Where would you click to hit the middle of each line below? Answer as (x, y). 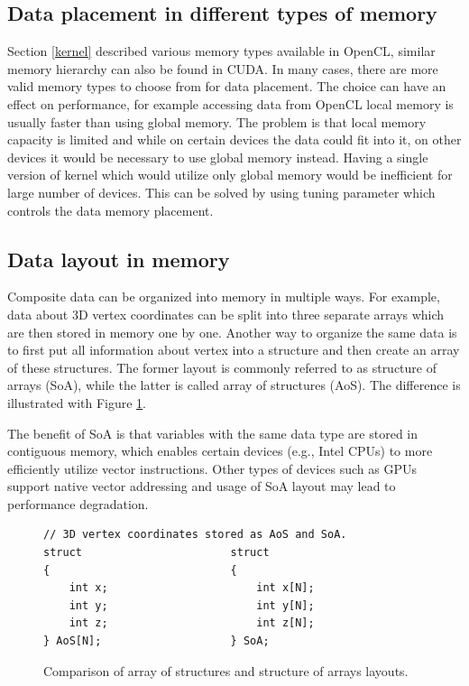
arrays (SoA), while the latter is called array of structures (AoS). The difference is (234, 385)
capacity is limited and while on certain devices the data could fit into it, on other (234, 139)
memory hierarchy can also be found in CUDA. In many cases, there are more (223, 68)
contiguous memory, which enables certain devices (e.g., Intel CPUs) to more (220, 451)
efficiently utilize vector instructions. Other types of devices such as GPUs (212, 468)
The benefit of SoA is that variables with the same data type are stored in (213, 433)
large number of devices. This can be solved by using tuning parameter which (221, 192)
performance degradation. (78, 503)
